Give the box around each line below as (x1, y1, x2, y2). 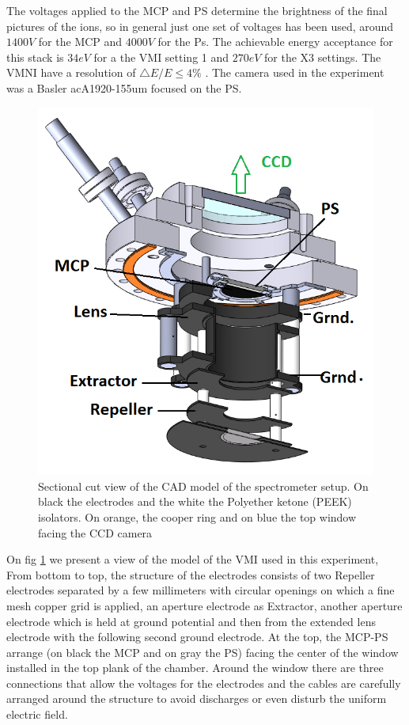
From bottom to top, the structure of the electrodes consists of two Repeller (6, 566, 375, 583)
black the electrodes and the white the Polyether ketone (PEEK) (38, 493, 352, 510)
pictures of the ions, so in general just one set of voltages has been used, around (6, 17, 394, 34)
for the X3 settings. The (264, 48, 381, 65)
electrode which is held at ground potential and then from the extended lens (6, 613, 376, 629)
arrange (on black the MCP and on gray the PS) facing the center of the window (6, 643, 399, 660)
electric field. (6, 706, 68, 723)
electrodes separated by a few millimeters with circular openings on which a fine (6, 582, 395, 598)
